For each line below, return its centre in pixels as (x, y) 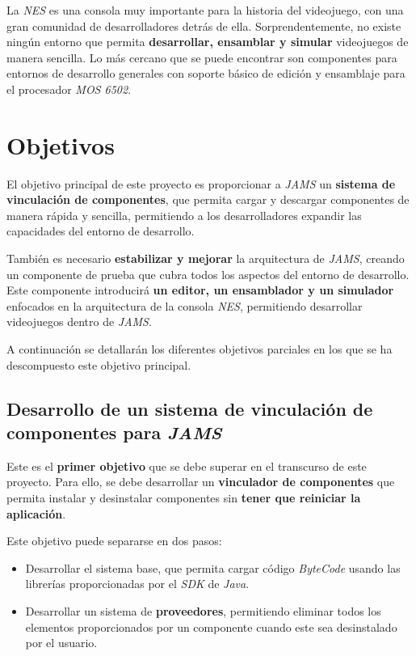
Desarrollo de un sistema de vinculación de (190, 408)
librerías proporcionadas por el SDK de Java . (137, 584)
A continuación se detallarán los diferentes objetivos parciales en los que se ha (200, 349)
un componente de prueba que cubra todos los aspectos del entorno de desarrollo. (208, 274)
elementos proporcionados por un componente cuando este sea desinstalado (211, 626)
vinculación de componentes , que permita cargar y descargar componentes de (208, 199)
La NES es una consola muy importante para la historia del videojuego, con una (205, 10)
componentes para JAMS (114, 432)
